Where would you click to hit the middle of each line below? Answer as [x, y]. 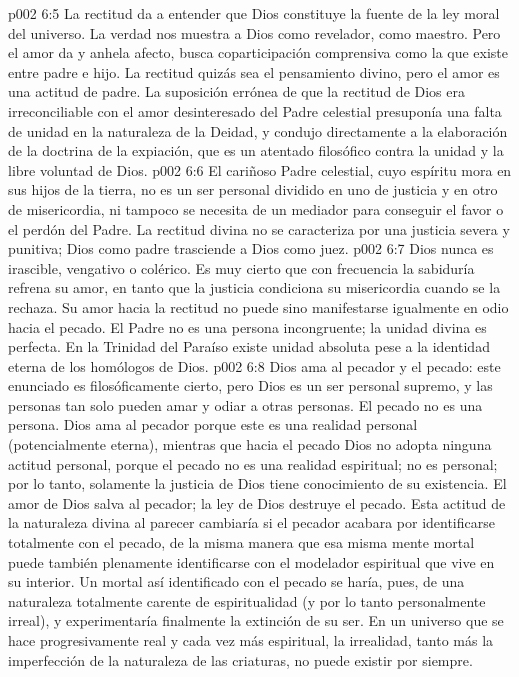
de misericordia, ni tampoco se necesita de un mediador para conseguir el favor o [256, 208]
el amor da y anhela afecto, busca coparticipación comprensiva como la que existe [258, 52]
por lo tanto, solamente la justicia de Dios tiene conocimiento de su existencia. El [257, 483]
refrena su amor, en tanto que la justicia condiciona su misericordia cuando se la [254, 287]
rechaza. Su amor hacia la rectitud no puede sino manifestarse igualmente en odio [258, 306]
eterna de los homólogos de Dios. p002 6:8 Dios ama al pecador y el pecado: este [254, 365]
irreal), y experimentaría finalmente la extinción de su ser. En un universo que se [256, 620]
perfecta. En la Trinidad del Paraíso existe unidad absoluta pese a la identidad [249, 346]
